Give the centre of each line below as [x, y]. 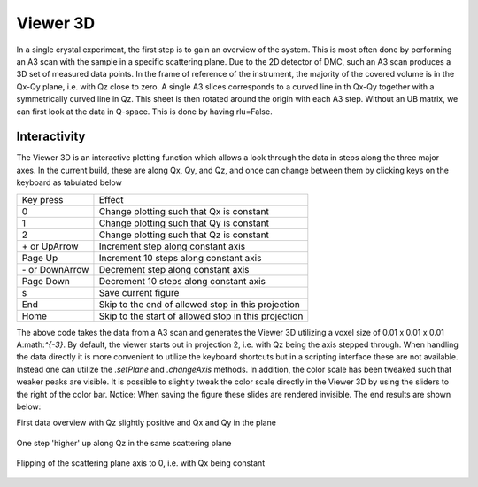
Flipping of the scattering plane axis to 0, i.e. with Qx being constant [141, 463]
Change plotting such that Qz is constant [184, 235]
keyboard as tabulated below [69, 182]
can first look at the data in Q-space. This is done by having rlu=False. [145, 112]
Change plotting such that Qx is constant [184, 211]
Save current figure [139, 292]
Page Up [40, 258]
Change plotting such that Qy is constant [184, 223]
